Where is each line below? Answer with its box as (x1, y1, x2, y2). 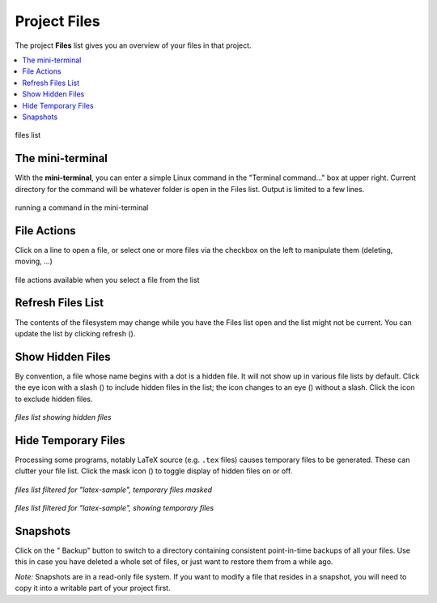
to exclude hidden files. (15, 394, 93, 404)
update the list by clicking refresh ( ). (15, 328, 136, 338)
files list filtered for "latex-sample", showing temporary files (15, 503, 214, 513)
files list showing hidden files (15, 413, 112, 422)
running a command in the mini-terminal (15, 203, 149, 212)
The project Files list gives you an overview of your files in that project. (15, 41, 252, 50)
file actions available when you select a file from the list (15, 275, 200, 284)
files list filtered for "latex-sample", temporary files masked (15, 485, 213, 494)
